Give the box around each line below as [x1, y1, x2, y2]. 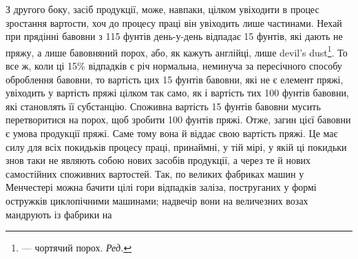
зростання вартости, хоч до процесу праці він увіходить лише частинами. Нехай [6, 15, 342, 30]
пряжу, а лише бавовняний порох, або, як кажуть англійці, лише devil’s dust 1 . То [6, 43, 348, 59]
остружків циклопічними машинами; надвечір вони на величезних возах [6, 193, 308, 207]
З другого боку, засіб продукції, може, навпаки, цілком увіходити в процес [6, 2, 319, 16]
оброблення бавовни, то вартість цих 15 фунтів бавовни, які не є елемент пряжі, [6, 72, 344, 86]
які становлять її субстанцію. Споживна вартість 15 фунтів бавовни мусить [6, 99, 321, 113]
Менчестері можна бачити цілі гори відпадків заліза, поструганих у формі [6, 180, 317, 194]
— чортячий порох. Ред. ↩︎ [21, 240, 132, 255]
